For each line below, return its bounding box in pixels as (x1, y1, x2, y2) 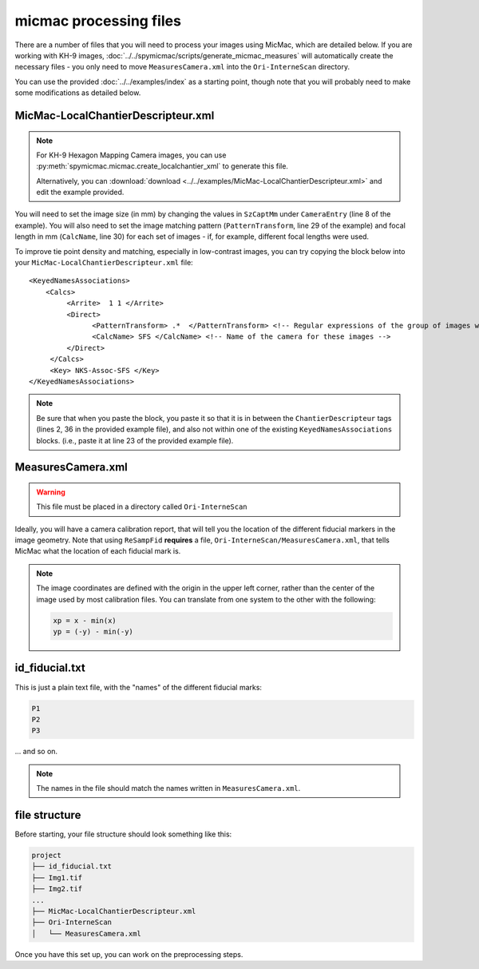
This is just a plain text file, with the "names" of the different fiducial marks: (14, 682, 263, 692)
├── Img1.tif (31, 873, 83, 882)
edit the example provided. (36, 188, 125, 197)
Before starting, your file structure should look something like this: (14, 829, 232, 839)
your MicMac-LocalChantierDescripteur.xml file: (14, 258, 193, 268)
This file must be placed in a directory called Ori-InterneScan (36, 502, 247, 511)
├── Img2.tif (31, 884, 83, 894)
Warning (36, 487, 65, 497)
